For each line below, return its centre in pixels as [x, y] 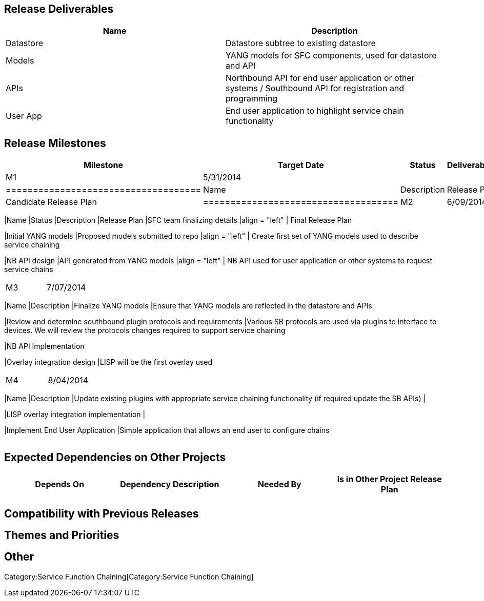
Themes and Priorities [62, 535]
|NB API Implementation [44, 346]
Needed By [279, 484]
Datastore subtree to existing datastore [301, 43]
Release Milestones [55, 143]
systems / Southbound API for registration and [315, 88]
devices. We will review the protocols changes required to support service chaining [145, 330]
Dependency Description [170, 484]
